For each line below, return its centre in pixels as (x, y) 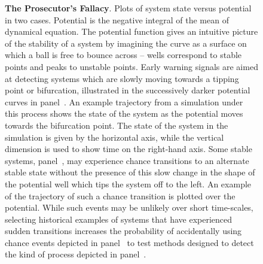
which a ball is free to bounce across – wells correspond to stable (123, 55)
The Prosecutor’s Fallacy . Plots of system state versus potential (128, 8)
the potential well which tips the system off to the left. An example (128, 183)
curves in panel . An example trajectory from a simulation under (124, 101)
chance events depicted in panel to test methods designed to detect (129, 242)
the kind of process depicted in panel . (76, 254)
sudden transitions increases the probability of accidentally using (123, 231)
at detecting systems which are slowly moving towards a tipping (122, 78)
